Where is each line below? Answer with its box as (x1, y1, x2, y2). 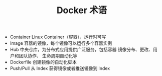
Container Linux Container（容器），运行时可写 (10, 34, 106, 40)
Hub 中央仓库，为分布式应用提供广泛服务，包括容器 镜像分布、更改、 (10, 46, 153, 53)
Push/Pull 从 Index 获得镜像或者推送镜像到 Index (10, 65, 110, 71)
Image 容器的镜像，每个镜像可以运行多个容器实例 (10, 40, 112, 46)
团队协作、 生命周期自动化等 (19, 53, 78, 59)
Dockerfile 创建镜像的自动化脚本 (10, 59, 77, 65)
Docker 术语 (56, 5, 107, 16)
